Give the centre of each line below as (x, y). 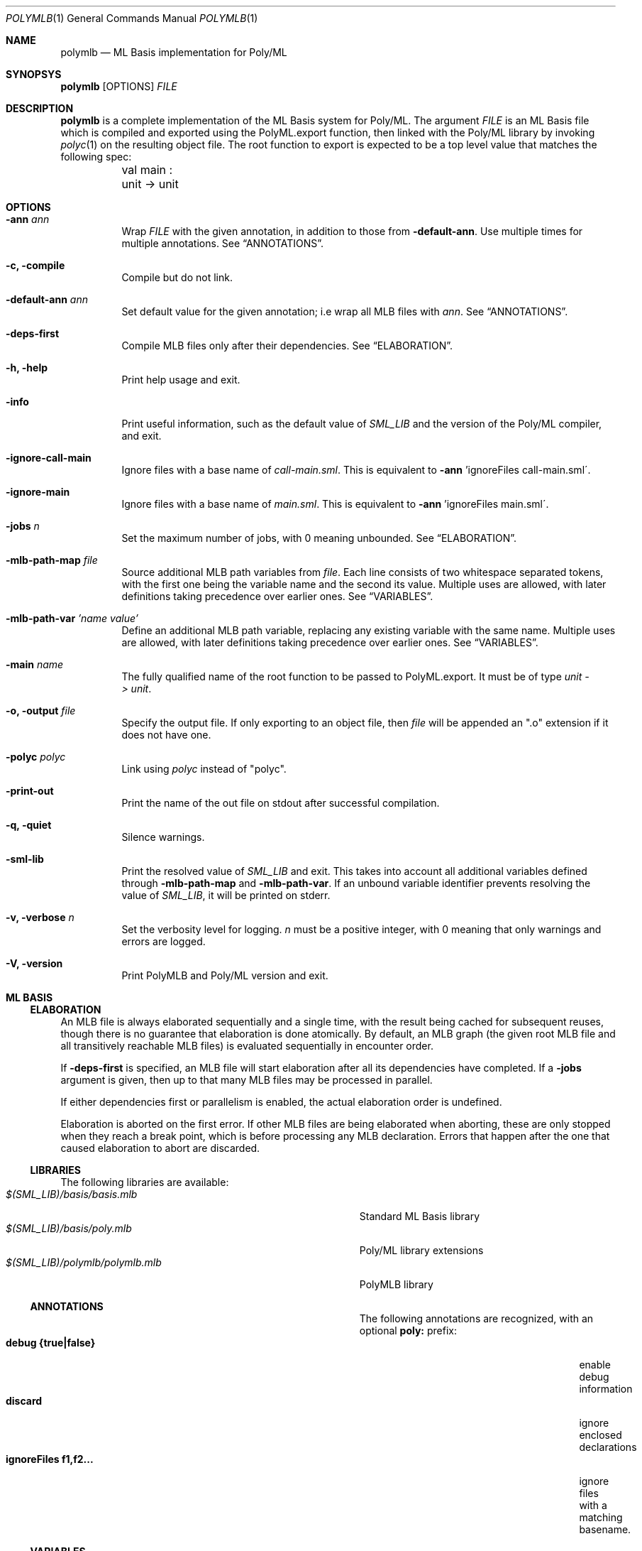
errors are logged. (164, 941)
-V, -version (34, 963)
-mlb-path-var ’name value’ (72, 618)
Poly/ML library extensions (421, 1250)
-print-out (30, 791)
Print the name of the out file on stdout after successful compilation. (281, 803)
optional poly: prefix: (408, 1330)
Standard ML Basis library (420, 1216)
